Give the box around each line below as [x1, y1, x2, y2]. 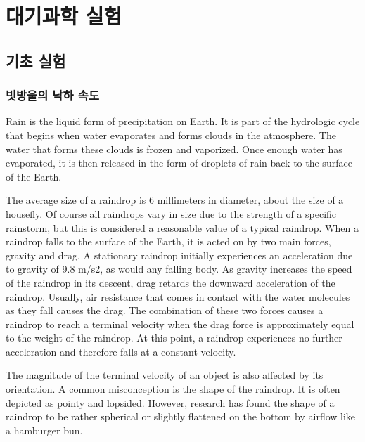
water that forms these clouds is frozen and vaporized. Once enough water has [6, 141, 342, 156]
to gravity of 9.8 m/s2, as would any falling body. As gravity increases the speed [6, 261, 352, 276]
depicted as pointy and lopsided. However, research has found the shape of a [6, 395, 335, 410]
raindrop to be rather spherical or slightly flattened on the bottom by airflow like [6, 409, 356, 424]
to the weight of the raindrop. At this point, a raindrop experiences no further [6, 330, 342, 345]
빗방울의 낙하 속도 [6, 86, 99, 104]
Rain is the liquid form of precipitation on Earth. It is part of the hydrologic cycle [6, 114, 360, 129]
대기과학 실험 [6, 1, 122, 30]
